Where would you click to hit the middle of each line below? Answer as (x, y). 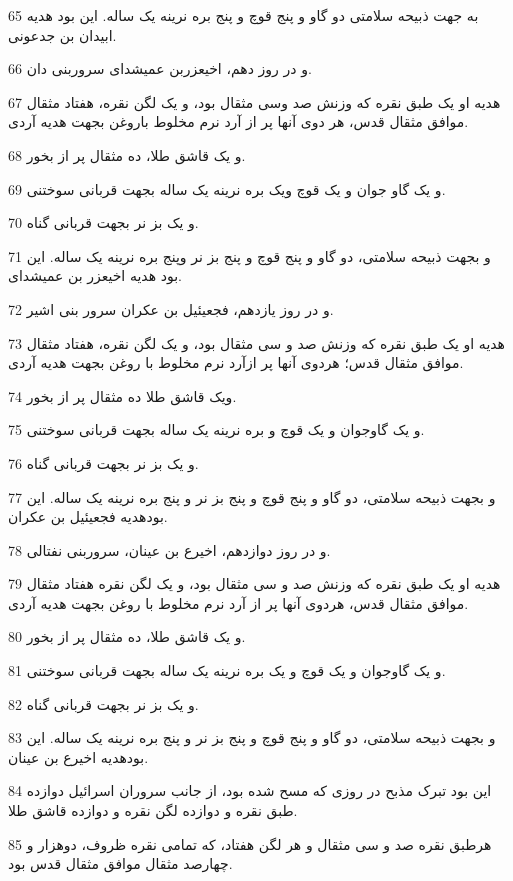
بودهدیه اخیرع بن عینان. (78, 756)
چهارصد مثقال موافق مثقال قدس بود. (120, 863)
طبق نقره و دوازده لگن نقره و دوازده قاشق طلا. (153, 810)
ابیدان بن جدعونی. (62, 34)
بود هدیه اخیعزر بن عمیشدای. (95, 275)
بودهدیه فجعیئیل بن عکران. (88, 516)
